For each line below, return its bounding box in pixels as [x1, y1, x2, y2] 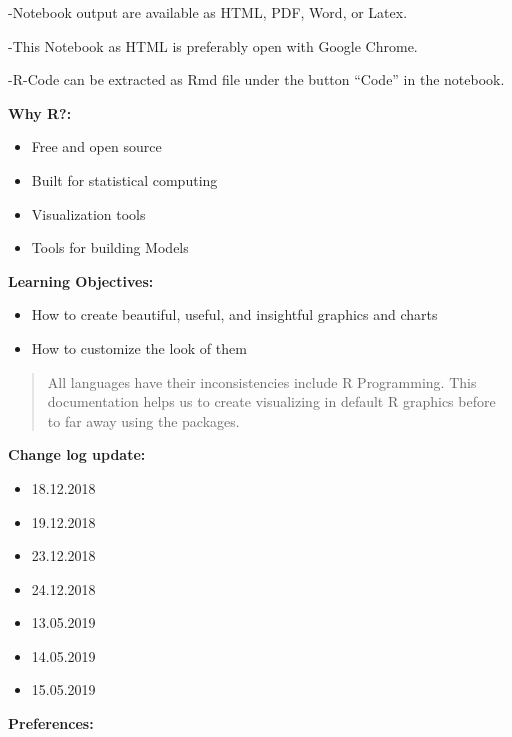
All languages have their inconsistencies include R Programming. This [47, 371, 477, 392]
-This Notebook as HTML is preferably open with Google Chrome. [8, 35, 418, 56]
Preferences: [8, 713, 94, 734]
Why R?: [8, 102, 72, 123]
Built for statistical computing [31, 169, 218, 190]
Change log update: [8, 444, 146, 465]
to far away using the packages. [47, 410, 240, 431]
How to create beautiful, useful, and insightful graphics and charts [31, 304, 438, 325]
